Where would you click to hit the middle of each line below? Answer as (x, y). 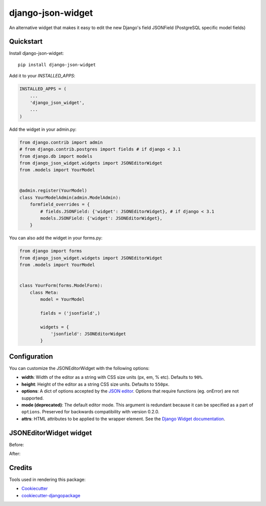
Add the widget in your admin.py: (43, 129)
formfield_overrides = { (60, 204)
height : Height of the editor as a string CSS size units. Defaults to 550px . (96, 384)
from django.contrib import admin (61, 142)
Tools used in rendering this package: (47, 479)
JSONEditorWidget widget (50, 433)
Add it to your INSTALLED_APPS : (42, 76)
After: (15, 454)
